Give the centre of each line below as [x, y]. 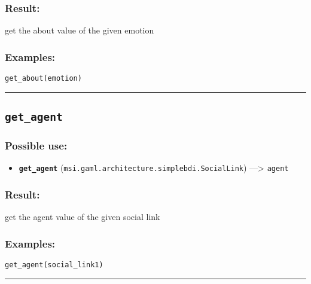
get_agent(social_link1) [54, 265]
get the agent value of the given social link [83, 217]
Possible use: [36, 145]
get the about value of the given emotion [80, 30]
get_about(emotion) [43, 79]
